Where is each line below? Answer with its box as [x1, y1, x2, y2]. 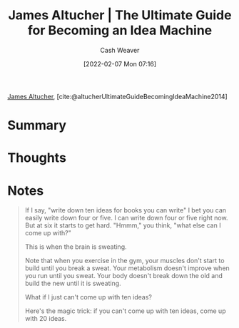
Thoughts [7, 150, 66, 166]
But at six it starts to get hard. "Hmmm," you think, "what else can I [24, 221, 221, 230]
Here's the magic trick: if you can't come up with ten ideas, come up [24, 307, 226, 315]
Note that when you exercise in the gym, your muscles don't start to [24, 257, 225, 265]
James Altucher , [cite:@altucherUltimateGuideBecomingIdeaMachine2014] [7, 92, 228, 101]
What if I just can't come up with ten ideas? [24, 293, 152, 302]
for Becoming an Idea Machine [27, 22, 213, 39]
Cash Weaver [100, 46, 140, 54]
